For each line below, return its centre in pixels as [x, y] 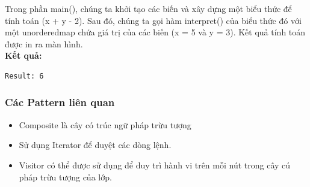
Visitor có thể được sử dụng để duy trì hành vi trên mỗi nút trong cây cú [155, 165]
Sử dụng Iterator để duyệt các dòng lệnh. [95, 145]
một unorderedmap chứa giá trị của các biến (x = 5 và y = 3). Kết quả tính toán [155, 32]
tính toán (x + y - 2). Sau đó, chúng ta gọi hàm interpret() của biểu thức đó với [153, 20]
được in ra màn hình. [44, 43]
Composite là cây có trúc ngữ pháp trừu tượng [105, 124]
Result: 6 [24, 76]
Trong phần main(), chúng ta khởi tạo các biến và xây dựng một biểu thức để [148, 8]
